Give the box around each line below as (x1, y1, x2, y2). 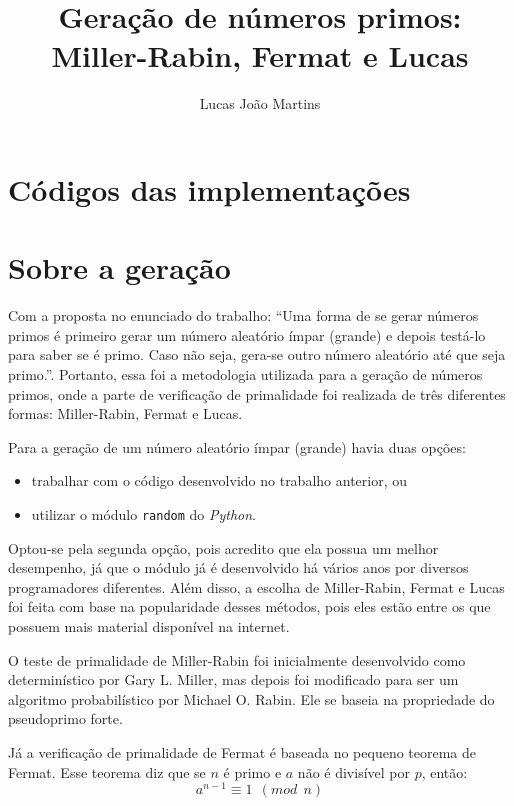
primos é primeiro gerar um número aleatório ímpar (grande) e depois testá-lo (8, 324, 486, 345)
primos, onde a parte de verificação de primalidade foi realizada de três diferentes (8, 383, 506, 404)
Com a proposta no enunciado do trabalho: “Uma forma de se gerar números (8, 305, 479, 326)
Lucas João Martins (199, 93, 321, 114)
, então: (421, 761, 468, 782)
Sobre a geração (8, 247, 231, 288)
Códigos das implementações (8, 168, 411, 209)
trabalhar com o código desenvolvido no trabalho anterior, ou (31, 470, 407, 491)
